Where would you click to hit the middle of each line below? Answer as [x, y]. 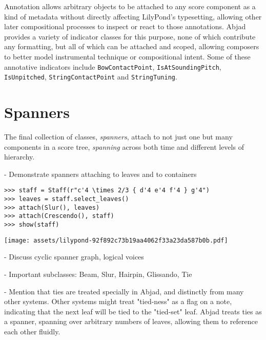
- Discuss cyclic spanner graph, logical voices [74, 257]
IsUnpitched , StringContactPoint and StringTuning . [91, 77]
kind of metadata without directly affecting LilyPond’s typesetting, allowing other [133, 16]
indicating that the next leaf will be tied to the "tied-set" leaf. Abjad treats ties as [133, 311]
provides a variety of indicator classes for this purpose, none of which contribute [130, 36]
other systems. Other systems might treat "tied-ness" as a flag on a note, [118, 301]
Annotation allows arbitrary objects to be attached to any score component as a [130, 6]
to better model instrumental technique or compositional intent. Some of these [127, 56]
